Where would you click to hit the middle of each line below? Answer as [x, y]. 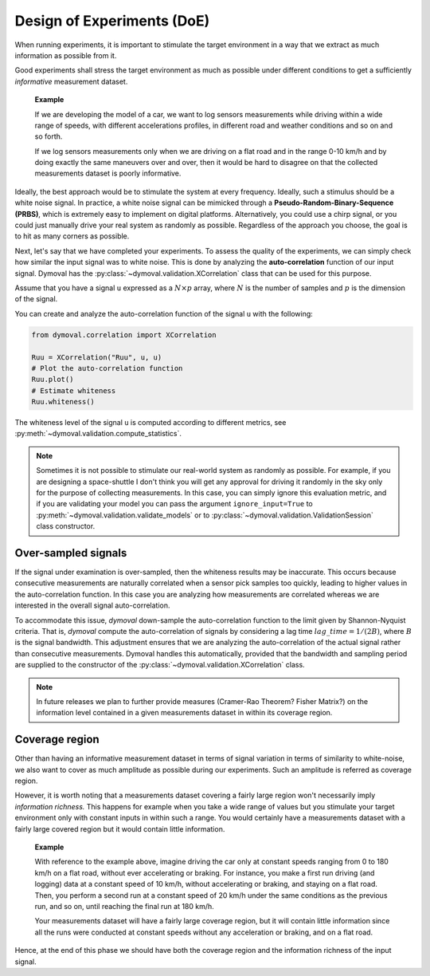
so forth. [49, 136]
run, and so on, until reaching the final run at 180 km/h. [124, 906]
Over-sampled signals [71, 553]
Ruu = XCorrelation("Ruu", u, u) [97, 357]
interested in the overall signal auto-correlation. [92, 605]
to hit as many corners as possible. [72, 236]
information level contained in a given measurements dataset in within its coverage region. [184, 713]
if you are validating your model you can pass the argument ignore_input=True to [175, 504]
